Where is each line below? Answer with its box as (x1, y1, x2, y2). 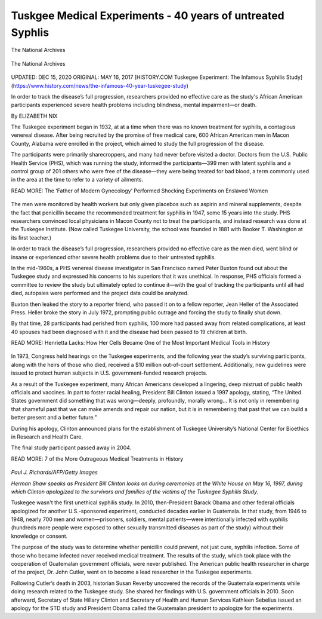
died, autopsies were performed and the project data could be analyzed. (11, 290, 189, 297)
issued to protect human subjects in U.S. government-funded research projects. (11, 369, 208, 376)
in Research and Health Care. (11, 433, 83, 440)
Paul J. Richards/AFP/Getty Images (11, 469, 98, 476)
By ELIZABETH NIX (11, 112, 58, 119)
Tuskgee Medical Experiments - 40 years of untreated (11, 9, 284, 22)
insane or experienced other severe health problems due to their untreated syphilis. (11, 253, 216, 261)
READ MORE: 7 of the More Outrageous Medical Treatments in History (11, 455, 184, 462)
